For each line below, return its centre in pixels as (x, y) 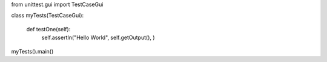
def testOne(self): (48, 29)
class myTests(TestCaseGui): (48, 16)
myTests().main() (32, 51)
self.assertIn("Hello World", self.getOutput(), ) (98, 38)
